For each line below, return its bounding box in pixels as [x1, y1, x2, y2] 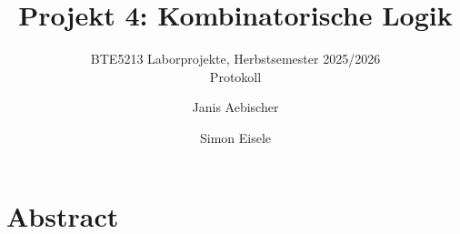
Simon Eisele [199, 127, 272, 147]
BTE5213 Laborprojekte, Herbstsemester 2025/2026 [90, 49, 381, 68]
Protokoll [209, 66, 262, 86]
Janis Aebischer [192, 97, 279, 117]
